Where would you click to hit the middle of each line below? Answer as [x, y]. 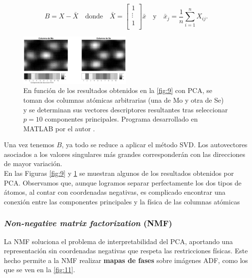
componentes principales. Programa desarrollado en [121, 119]
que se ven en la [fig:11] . [40, 270]
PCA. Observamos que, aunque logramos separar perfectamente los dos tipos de [123, 182]
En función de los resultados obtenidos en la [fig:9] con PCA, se [118, 90]
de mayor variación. [33, 163]
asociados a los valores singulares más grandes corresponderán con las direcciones [125, 154]
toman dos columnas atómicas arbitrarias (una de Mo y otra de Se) [124, 100]
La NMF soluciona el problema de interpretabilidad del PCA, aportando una [118, 241]
